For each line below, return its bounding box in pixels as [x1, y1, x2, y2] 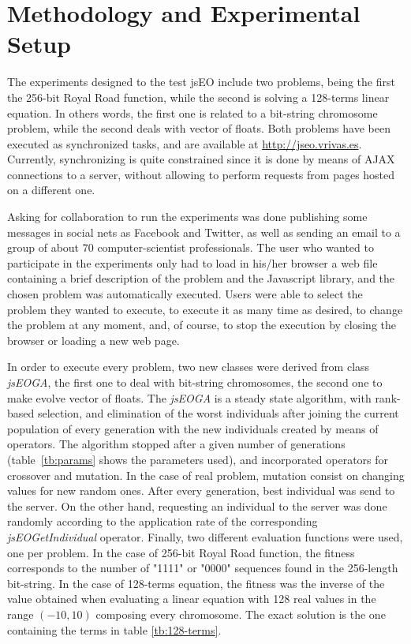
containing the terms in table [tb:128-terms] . [7, 621, 222, 638]
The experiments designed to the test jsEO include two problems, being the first [7, 73, 395, 90]
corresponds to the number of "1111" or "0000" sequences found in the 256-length [7, 560, 398, 576]
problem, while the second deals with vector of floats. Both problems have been [7, 120, 390, 137]
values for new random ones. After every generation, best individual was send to [7, 482, 395, 499]
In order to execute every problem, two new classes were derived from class [7, 358, 370, 375]
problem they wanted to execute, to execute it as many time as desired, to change [7, 301, 403, 317]
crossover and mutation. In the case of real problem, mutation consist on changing [7, 466, 405, 483]
